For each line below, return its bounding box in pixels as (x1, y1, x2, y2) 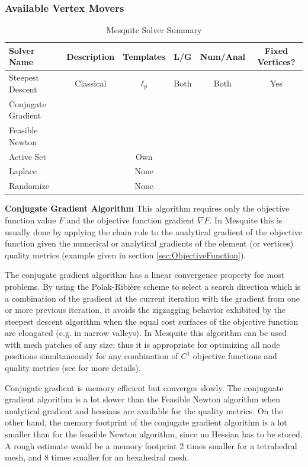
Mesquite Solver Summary (106, 24, 202, 36)
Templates (123, 50, 166, 62)
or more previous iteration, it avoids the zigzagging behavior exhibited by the (5, 303, 286, 316)
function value (5, 213, 56, 226)
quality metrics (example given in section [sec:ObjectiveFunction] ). (5, 248, 246, 261)
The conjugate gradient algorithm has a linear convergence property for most (5, 268, 285, 281)
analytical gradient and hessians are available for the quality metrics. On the (5, 404, 283, 417)
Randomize (9, 180, 49, 192)
